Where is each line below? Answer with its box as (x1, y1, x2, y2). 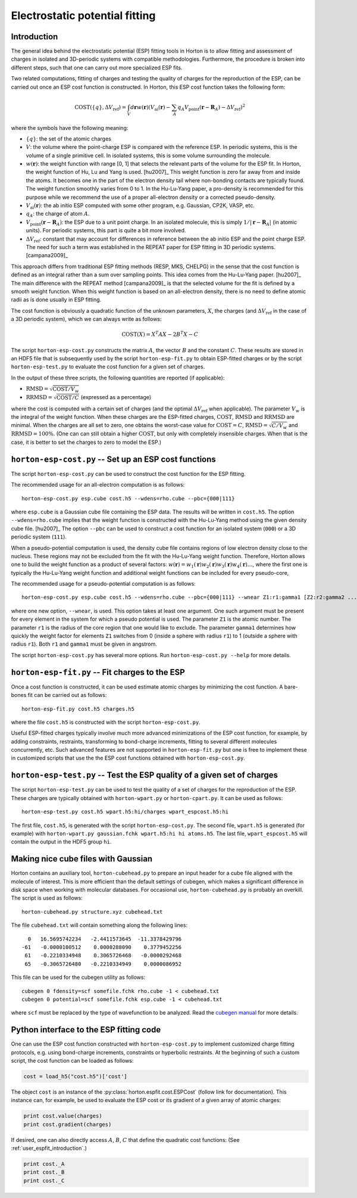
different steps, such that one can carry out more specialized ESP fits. (11, 64, 183, 71)
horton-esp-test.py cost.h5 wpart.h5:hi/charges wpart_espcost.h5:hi (21, 808, 229, 816)
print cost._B (23, 1169, 65, 1176)
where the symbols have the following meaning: (11, 124, 129, 131)
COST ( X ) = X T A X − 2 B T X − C (121, 330, 199, 338)
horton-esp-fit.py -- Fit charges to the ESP (11, 667, 186, 677)
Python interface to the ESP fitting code (11, 1025, 161, 1035)
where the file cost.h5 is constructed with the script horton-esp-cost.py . (11, 718, 201, 726)
